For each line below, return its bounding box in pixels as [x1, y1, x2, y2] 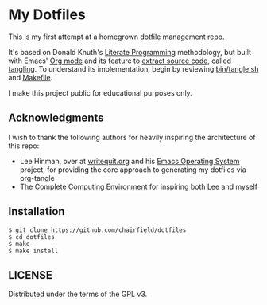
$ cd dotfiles [8, 233, 56, 240]
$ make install [8, 247, 59, 255]
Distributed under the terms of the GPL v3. [8, 289, 148, 299]
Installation [8, 205, 65, 218]
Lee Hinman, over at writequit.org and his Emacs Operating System [19, 156, 240, 166]
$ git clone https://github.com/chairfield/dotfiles [8, 225, 187, 234]
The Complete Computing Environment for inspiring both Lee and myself [19, 182, 258, 191]
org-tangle [19, 173, 56, 182]
